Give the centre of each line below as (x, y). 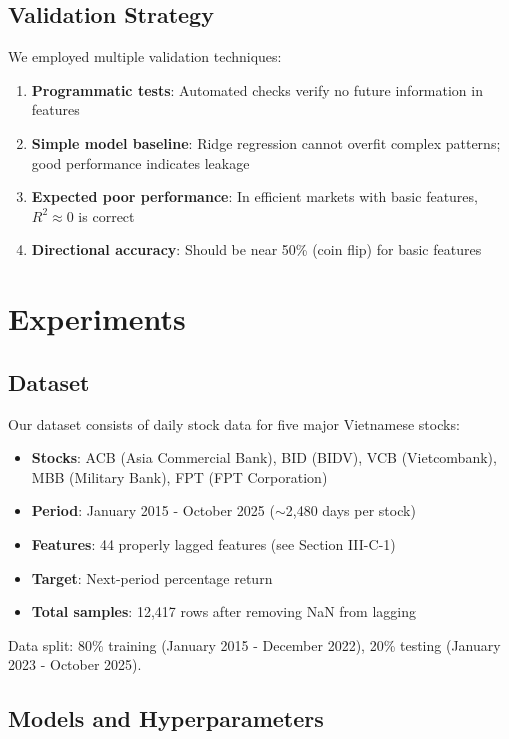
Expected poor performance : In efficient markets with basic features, (254, 196)
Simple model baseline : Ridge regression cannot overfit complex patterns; (266, 142)
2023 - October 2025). (75, 664)
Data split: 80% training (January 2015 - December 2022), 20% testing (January (254, 644)
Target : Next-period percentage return (152, 577)
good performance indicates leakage (140, 162)
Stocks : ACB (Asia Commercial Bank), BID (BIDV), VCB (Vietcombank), (264, 457)
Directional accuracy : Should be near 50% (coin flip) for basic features (256, 249)
